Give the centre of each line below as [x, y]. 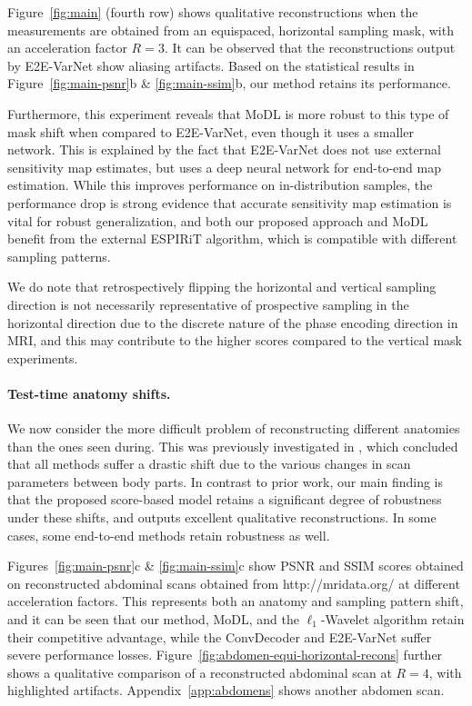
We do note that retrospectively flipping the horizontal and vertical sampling [222, 287]
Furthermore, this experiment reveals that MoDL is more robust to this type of [228, 113]
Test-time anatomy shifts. [89, 393]
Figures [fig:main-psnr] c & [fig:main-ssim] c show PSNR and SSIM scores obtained [236, 566]
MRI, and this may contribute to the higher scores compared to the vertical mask [235, 340]
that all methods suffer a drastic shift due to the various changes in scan [209, 464]
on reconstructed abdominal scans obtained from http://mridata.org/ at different [234, 583]
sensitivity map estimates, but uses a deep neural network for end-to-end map [224, 167]
